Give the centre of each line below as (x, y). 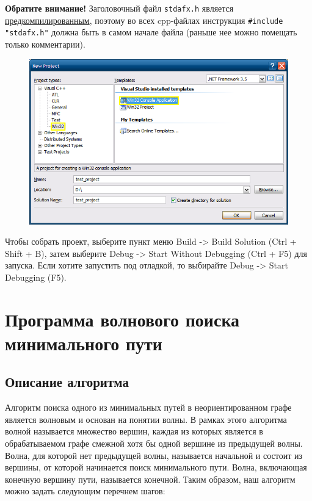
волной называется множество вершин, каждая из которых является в (134, 431)
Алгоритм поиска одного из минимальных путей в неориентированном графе (148, 407)
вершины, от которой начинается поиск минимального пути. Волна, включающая (156, 467)
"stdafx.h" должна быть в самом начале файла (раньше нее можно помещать (151, 32)
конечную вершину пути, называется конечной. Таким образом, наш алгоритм (150, 479)
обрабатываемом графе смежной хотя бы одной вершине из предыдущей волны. (154, 443)
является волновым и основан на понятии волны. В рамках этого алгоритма (146, 419)
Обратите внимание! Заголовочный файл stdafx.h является (119, 8)
